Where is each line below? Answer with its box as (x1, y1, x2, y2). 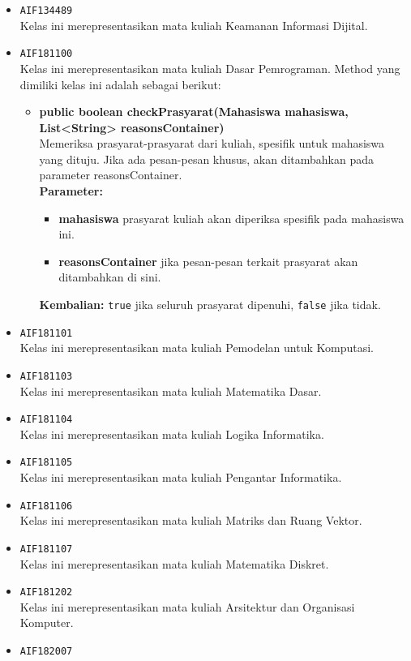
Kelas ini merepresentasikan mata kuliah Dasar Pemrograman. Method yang (19, 59, 400, 76)
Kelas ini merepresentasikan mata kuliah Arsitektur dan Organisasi (19, 598, 355, 615)
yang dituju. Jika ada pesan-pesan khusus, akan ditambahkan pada (39, 150, 375, 167)
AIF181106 (19, 500, 73, 512)
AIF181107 (19, 543, 73, 555)
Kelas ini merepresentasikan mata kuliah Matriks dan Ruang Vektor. (19, 512, 362, 529)
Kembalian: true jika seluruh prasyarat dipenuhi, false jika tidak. (39, 296, 381, 313)
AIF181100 (19, 48, 73, 60)
